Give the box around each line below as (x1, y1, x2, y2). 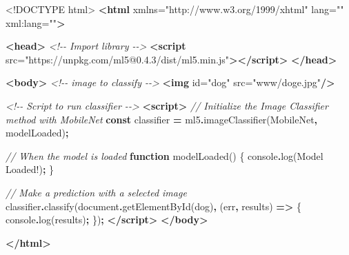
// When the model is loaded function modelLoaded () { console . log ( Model (6, 148, 323, 163)
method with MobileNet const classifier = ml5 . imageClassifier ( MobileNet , (6, 112, 318, 126)
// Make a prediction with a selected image (6, 185, 187, 199)
